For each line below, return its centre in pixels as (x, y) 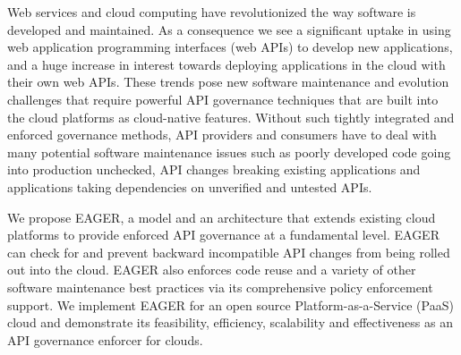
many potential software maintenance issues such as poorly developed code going (229, 152)
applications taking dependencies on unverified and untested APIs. (190, 186)
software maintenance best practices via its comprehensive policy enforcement (220, 287)
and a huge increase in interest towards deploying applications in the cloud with (226, 64)
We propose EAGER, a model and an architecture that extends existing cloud (222, 217)
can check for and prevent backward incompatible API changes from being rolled (229, 252)
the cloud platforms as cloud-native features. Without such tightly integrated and (231, 117)
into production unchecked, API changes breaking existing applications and (214, 169)
